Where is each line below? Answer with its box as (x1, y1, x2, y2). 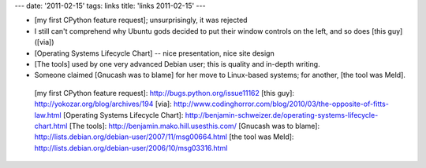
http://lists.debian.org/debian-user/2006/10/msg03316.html (34, 143, 228, 152)
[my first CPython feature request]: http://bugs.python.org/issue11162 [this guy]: (34, 88, 295, 97)
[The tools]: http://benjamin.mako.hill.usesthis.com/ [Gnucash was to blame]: (69, 121, 319, 130)
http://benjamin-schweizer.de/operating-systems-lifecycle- (185, 110, 379, 119)
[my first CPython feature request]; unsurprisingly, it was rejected (34, 16, 248, 25)
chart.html (34, 121, 68, 130)
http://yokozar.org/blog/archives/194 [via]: (34, 99, 173, 109)
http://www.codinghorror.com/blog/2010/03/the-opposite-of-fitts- (174, 99, 390, 109)
